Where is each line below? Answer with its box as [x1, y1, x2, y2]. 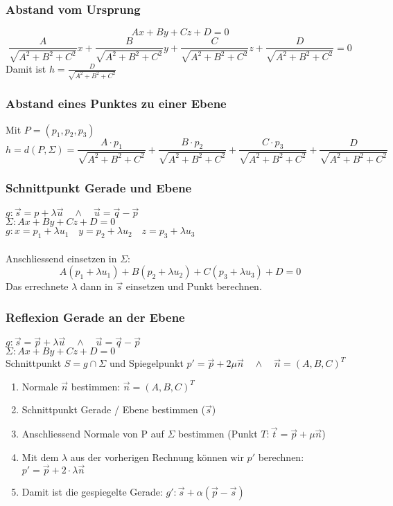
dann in [80, 279, 113, 293]
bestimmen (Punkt [178, 426, 258, 441]
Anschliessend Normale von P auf [21, 426, 164, 441]
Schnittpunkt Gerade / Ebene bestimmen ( [21, 402, 205, 417]
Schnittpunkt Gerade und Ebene [6, 179, 192, 196]
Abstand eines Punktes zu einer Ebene [6, 95, 227, 112]
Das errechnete [6, 279, 69, 293]
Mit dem [21, 449, 59, 464]
